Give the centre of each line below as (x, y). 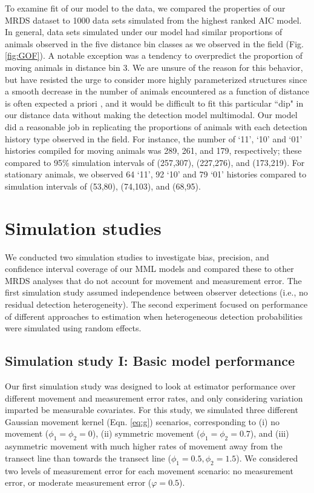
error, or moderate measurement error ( (78, 482)
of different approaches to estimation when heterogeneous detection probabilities (154, 316)
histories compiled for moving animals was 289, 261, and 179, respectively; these (153, 151)
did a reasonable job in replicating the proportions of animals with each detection (156, 126)
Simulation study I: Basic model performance (150, 361)
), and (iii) (270, 433)
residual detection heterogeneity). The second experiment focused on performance (156, 304)
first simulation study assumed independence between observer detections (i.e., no (156, 292)
